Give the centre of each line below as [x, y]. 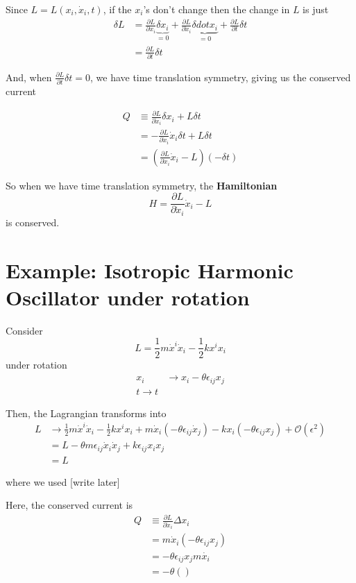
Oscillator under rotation [128, 297]
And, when [29, 77]
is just [316, 9]
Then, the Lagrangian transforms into [86, 413]
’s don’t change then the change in [217, 9]
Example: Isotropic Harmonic [150, 270]
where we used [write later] [63, 481]
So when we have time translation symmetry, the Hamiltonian [142, 185]
